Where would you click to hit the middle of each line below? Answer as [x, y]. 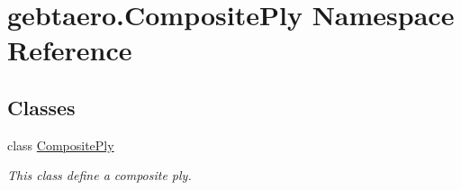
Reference [70, 50]
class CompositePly [61, 145]
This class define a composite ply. [99, 175]
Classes [41, 107]
